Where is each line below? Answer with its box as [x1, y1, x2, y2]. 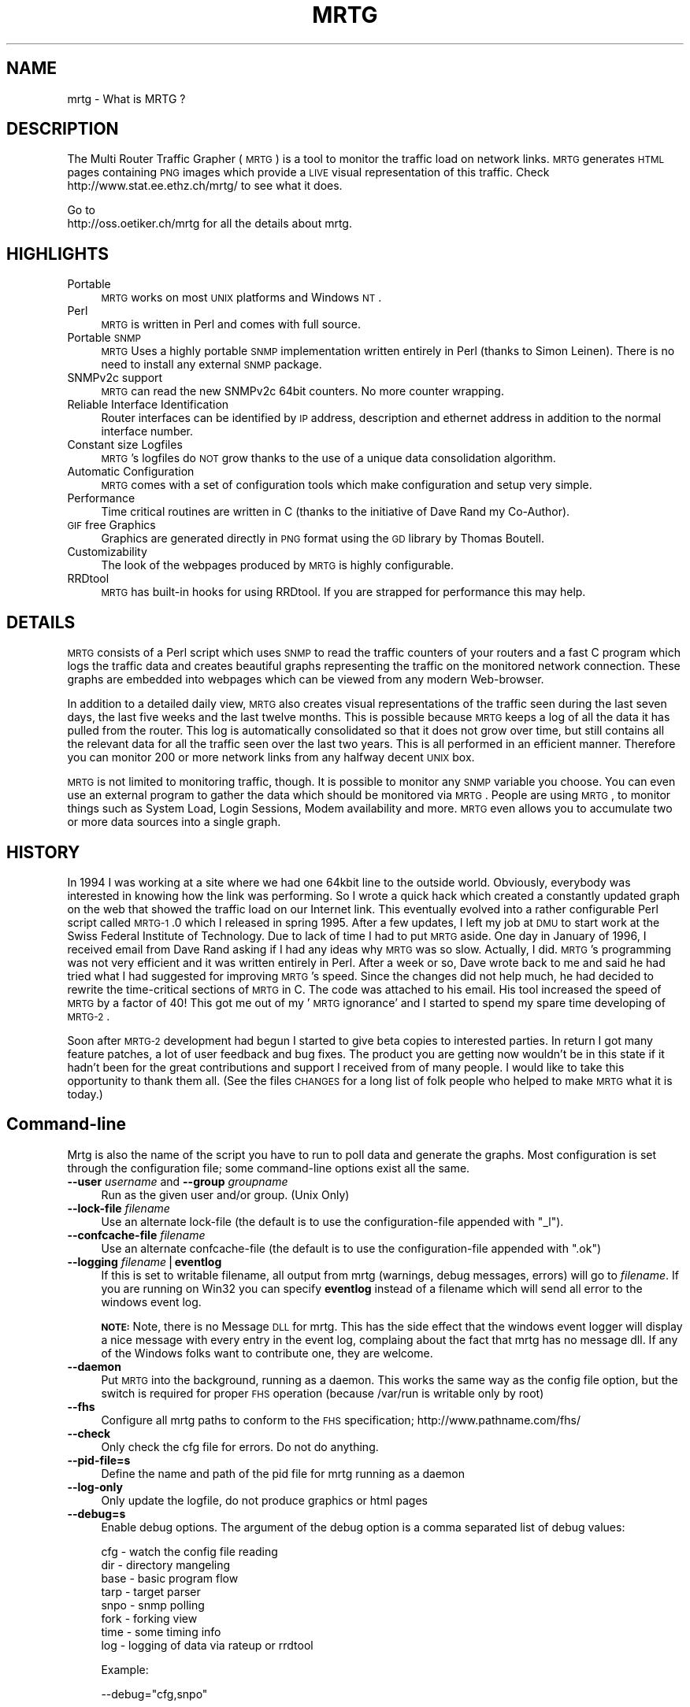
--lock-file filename [67, 1201, 170, 1215]
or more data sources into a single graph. [67, 815, 281, 829]
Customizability [67, 545, 147, 559]
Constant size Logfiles [67, 438, 183, 452]
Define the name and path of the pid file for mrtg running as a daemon [101, 1466, 465, 1480]
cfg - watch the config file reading [101, 1544, 278, 1558]
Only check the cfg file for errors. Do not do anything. [101, 1439, 379, 1453]
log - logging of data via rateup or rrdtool [101, 1638, 313, 1652]
